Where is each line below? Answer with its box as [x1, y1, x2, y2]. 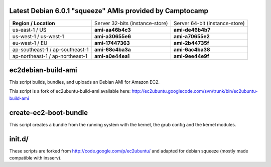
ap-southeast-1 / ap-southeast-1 [12, 46, 89, 53]
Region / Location [12, 20, 55, 27]
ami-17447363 [94, 39, 130, 46]
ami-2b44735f [173, 39, 209, 46]
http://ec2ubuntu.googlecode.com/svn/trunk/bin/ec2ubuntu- [131, 88, 258, 94]
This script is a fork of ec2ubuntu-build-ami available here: [9, 88, 131, 94]
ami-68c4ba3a [94, 46, 131, 53]
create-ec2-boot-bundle [9, 108, 88, 117]
